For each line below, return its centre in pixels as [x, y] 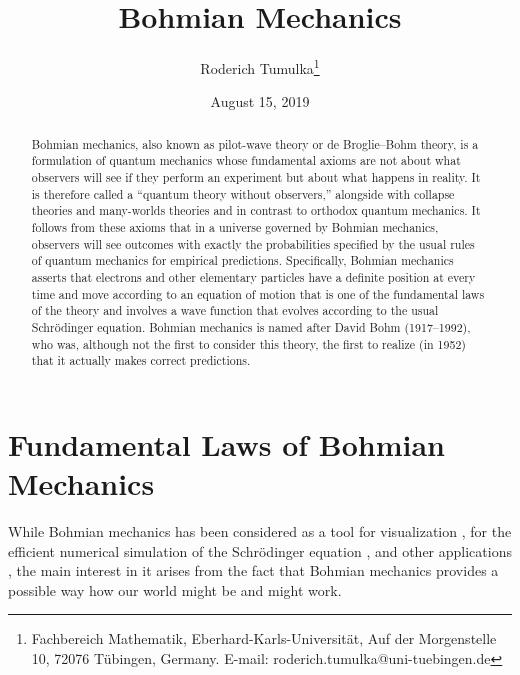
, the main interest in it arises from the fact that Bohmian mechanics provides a [253, 570]
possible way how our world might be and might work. [175, 589]
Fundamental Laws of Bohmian [226, 443]
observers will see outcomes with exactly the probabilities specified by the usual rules [253, 243]
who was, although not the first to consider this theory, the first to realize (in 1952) [248, 343]
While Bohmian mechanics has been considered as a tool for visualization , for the [260, 531]
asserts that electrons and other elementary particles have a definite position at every [253, 277]
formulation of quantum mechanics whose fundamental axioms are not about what [246, 160]
